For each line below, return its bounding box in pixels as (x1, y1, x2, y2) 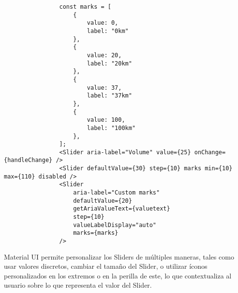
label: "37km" (87, 92, 132, 99)
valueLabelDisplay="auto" (73, 221, 156, 228)
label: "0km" (87, 27, 129, 34)
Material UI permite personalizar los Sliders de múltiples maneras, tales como (4, 251, 234, 261)
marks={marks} (73, 229, 119, 237)
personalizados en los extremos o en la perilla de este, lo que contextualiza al (4, 270, 232, 280)
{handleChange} (4, 157, 53, 164)
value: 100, (87, 116, 125, 124)
